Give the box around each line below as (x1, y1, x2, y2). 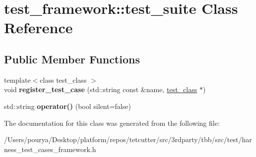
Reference (4, 17, 73, 38)
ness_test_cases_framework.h (4, 144, 96, 154)
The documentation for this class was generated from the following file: (4, 117, 220, 128)
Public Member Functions (4, 51, 140, 66)
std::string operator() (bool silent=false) (4, 101, 131, 111)
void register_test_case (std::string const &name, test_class (4, 84, 197, 95)
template (4, 74, 31, 85)
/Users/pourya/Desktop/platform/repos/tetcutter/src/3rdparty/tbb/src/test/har (4, 134, 252, 145)
